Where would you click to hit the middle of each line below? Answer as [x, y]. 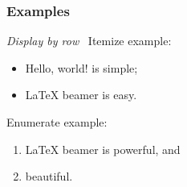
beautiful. [49, 176]
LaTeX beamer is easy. [81, 95]
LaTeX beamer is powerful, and [103, 149]
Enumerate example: [57, 122]
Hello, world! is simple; [81, 67]
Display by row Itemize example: [89, 41]
